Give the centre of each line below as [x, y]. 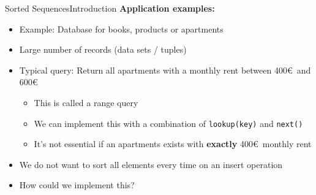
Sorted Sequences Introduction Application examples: [110, 8]
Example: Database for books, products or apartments [121, 29]
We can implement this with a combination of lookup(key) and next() [168, 123]
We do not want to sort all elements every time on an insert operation [151, 164]
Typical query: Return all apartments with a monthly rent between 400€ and [165, 70]
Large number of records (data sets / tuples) [103, 49]
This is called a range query [86, 102]
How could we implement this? [77, 185]
